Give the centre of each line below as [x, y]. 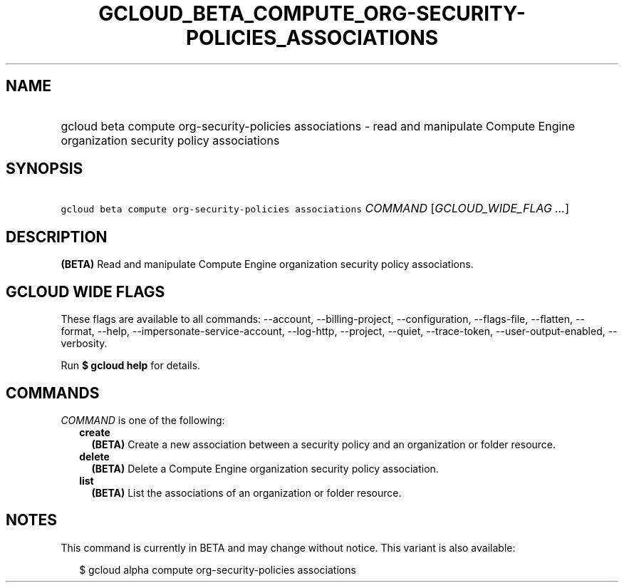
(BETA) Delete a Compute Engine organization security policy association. [265, 468]
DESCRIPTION [57, 237]
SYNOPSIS [45, 169]
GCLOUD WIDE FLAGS [85, 292]
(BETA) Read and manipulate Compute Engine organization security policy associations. [267, 264]
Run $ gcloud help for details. [131, 366]
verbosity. [84, 344]
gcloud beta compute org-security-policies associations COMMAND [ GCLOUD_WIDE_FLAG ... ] [315, 208]
